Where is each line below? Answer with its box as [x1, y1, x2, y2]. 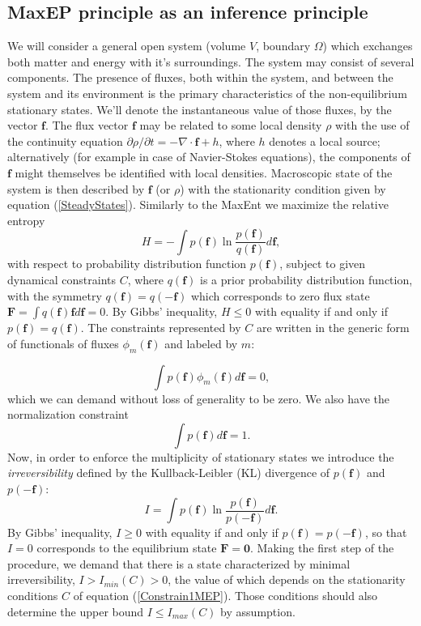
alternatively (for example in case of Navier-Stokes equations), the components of [7, 148, 410, 165]
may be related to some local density [139, 117, 322, 134]
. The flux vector [45, 117, 129, 134]
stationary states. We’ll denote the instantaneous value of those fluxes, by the [7, 100, 392, 117]
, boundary [256, 37, 311, 54]
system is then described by [7, 180, 145, 197]
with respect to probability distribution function [7, 255, 247, 272]
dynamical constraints [7, 270, 116, 287]
